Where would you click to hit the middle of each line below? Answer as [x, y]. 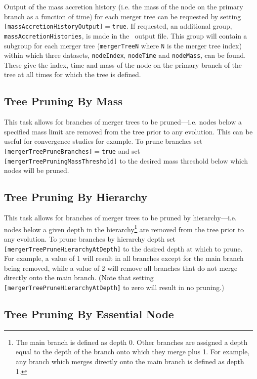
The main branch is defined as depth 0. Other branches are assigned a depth [131, 342]
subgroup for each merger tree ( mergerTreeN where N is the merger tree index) [123, 45]
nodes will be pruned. [37, 170]
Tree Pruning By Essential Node [89, 314]
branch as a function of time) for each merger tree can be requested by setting [123, 16]
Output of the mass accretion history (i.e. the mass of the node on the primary [124, 6]
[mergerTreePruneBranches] [48, 151]
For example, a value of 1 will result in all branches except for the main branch [124, 258]
